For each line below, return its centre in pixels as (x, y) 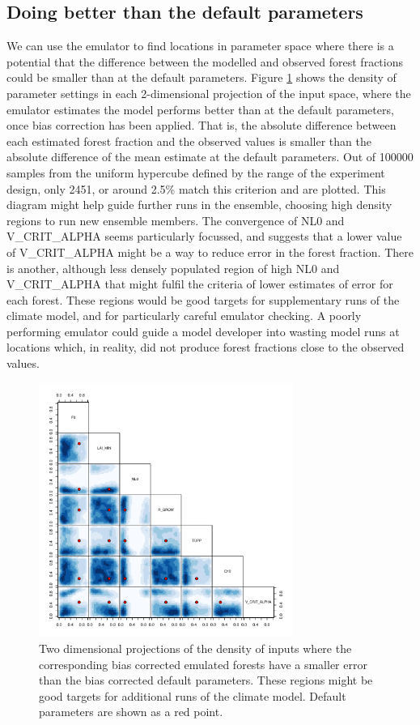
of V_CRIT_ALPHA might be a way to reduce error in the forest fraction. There (210, 252)
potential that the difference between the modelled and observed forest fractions (205, 61)
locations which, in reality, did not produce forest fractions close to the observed (206, 347)
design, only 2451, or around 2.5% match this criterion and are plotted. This (196, 188)
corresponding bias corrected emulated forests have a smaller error (203, 664)
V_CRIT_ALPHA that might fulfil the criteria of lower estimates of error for (200, 284)
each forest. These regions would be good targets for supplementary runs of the (203, 299)
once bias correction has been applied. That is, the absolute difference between (202, 125)
